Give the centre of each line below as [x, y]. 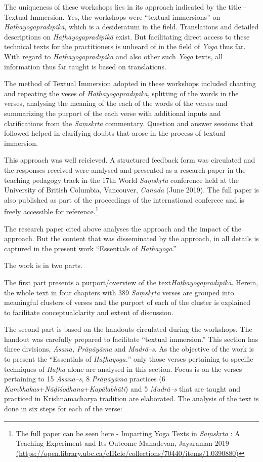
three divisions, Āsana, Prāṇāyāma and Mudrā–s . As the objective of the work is [129, 349]
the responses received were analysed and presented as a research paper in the [125, 169]
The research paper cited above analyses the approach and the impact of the [123, 228]
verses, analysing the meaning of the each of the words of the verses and [116, 103]
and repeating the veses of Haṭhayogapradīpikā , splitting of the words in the [121, 93]
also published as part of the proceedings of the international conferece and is [124, 199]
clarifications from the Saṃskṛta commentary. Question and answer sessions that [129, 123]
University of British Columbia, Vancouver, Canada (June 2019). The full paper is [131, 190]
